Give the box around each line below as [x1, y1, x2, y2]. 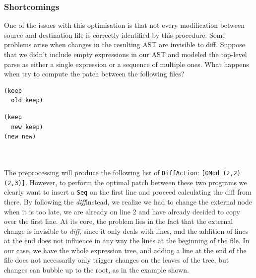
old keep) [11, 97, 43, 104]
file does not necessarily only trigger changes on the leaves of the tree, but [4, 255, 229, 265]
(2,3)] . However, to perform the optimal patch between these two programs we [4, 177, 247, 187]
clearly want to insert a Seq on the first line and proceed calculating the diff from [4, 187, 252, 197]
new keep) [11, 123, 43, 131]
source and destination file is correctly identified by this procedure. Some [4, 29, 226, 40]
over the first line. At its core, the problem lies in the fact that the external [4, 216, 233, 226]
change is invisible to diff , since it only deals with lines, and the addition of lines [4, 225, 249, 236]
